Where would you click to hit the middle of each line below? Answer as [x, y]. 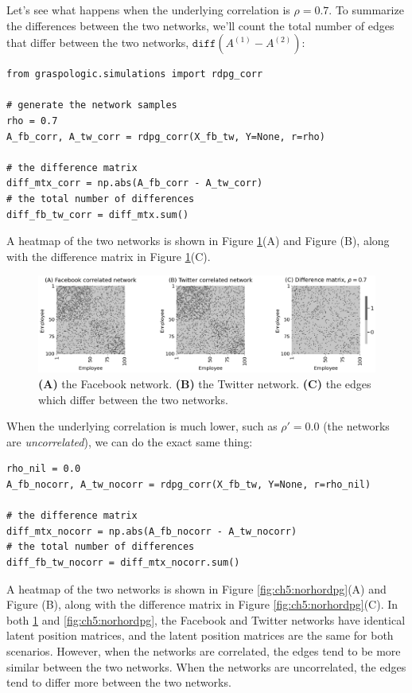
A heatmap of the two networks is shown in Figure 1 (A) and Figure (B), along [198, 241]
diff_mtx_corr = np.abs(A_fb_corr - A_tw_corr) [135, 183]
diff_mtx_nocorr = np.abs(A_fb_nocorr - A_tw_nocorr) [152, 531]
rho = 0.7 [32, 121]
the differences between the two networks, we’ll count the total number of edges [200, 25]
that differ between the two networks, [98, 43]
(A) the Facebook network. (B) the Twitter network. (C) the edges [205, 384]
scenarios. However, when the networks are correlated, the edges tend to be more [204, 650]
